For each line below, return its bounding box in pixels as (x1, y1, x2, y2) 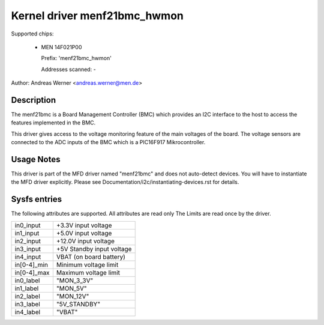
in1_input (14, 229, 40, 237)
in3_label (14, 300, 40, 308)
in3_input (14, 245, 41, 253)
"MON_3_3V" (56, 276, 94, 285)
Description (11, 95, 56, 105)
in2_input (14, 237, 41, 245)
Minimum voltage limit (56, 260, 119, 269)
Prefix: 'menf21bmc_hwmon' (41, 55, 112, 62)
